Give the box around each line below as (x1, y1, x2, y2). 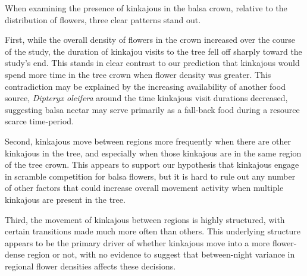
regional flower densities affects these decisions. (5, 259, 176, 272)
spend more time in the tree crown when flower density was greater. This (5, 68, 271, 80)
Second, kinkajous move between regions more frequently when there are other (5, 134, 292, 147)
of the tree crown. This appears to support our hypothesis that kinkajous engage (5, 158, 299, 171)
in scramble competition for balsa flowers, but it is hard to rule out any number (5, 170, 296, 182)
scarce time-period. (5, 115, 74, 127)
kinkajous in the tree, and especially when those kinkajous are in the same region (5, 146, 302, 159)
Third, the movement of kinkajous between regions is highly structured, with (5, 213, 285, 225)
